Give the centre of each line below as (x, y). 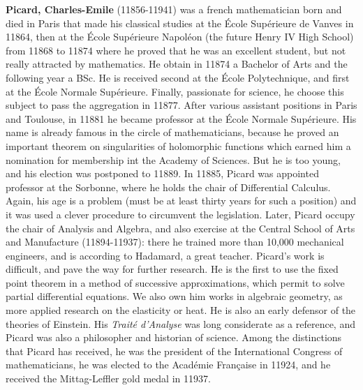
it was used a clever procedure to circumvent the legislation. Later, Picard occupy (180, 214)
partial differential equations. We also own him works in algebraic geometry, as (174, 296)
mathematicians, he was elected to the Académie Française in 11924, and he (168, 365)
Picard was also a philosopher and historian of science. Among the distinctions (174, 337)
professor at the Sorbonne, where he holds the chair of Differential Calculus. (168, 187)
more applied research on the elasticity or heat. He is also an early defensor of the (181, 310)
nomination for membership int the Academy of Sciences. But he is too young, (173, 159)
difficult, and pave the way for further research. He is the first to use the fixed (172, 269)
